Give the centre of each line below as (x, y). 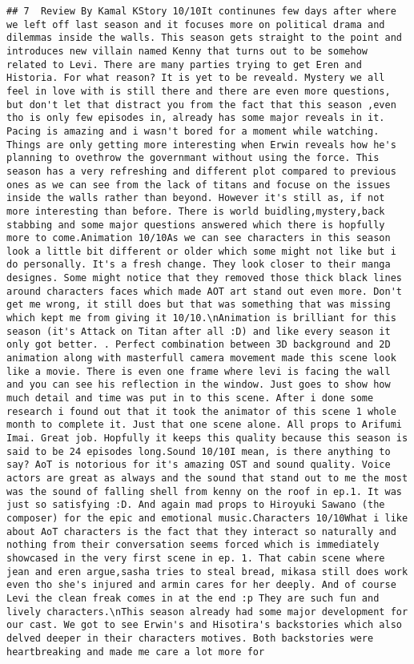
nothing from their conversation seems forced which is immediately (193, 545)
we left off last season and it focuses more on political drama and (196, 24)
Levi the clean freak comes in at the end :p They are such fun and (193, 598)
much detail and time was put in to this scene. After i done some (190, 398)
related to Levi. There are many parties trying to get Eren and (184, 64)
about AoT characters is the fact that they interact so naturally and (201, 531)
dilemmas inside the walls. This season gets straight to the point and (204, 38)
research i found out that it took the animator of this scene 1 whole (201, 411)
